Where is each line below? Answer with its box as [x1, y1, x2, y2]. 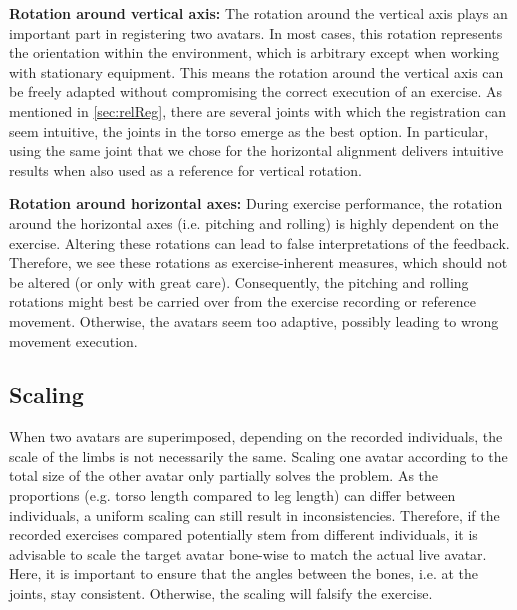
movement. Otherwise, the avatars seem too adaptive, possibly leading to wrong [9, 310, 499, 331]
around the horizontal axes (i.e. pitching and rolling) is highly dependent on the [9, 212, 499, 233]
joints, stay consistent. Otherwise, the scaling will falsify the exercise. [9, 583, 433, 604]
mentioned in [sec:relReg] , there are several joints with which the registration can [9, 100, 506, 121]
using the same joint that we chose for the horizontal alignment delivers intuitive [9, 140, 504, 161]
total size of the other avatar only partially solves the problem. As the [9, 465, 439, 486]
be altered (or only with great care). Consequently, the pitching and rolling [9, 271, 469, 292]
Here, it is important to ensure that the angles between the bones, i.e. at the [9, 563, 478, 584]
